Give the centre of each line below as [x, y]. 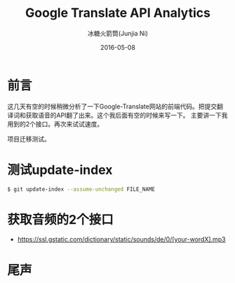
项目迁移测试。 [29, 139]
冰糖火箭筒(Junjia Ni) [118, 33]
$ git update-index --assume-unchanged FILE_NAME [81, 189]
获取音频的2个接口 [60, 219]
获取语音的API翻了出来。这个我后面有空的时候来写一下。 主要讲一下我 [127, 115]
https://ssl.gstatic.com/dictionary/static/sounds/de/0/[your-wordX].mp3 [121, 239]
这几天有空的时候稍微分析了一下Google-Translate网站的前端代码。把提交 [112, 106]
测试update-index [60, 170]
